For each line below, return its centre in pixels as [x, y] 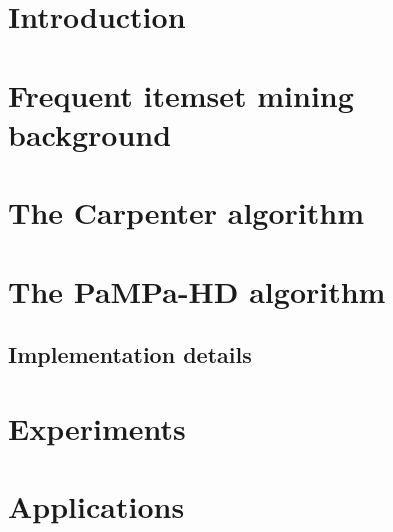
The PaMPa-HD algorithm [197, 290]
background [90, 133]
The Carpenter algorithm [186, 212]
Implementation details [130, 354]
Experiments [97, 427]
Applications [96, 506]
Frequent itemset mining [181, 94]
